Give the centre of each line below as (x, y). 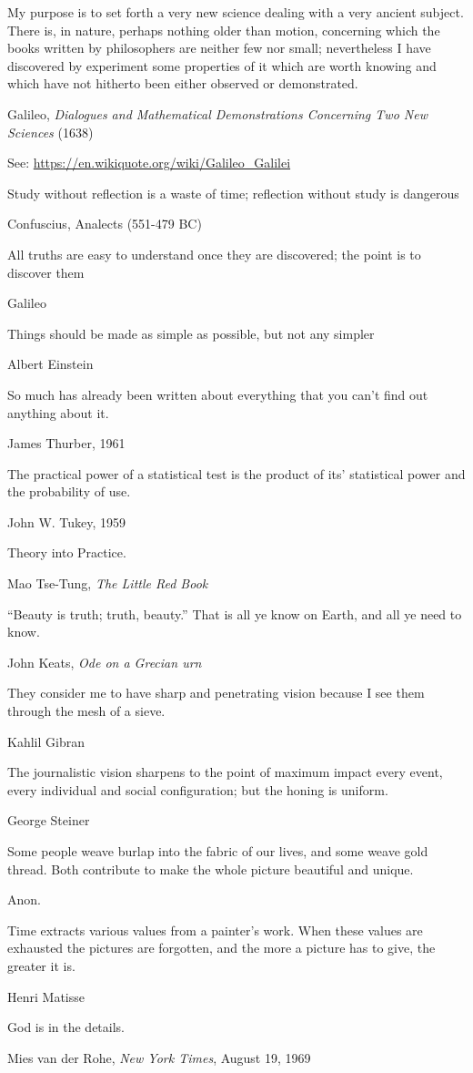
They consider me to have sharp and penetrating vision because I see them (216, 693)
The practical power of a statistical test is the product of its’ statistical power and (236, 473)
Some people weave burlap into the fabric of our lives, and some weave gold (218, 851)
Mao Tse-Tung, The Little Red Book (108, 583)
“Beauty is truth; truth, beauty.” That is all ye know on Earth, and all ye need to (235, 613)
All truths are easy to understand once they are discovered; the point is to (214, 254)
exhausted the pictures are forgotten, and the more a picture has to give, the (221, 948)
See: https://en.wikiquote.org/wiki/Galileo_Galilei (149, 163)
